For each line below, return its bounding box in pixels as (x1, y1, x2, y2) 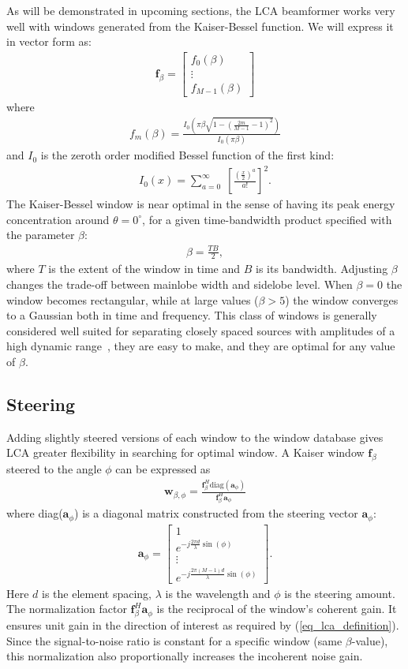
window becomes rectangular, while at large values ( (6, 291, 259, 308)
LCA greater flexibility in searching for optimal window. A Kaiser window (6, 444, 365, 461)
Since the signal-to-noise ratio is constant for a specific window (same (6, 632, 342, 648)
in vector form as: (6, 33, 92, 50)
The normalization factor (6, 600, 127, 617)
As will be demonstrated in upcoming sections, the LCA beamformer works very (6, 2, 395, 18)
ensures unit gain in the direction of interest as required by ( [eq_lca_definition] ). (6, 617, 399, 633)
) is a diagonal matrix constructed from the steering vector (74, 505, 358, 521)
